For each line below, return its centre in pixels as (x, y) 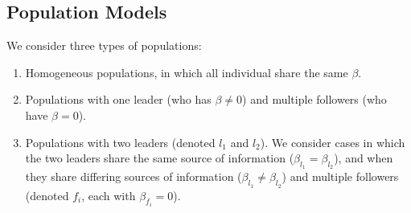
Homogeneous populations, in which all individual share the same (187, 72)
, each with (109, 195)
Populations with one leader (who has (118, 99)
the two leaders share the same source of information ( (160, 158)
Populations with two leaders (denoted (120, 142)
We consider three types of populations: (104, 45)
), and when (364, 158)
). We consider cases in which (333, 142)
